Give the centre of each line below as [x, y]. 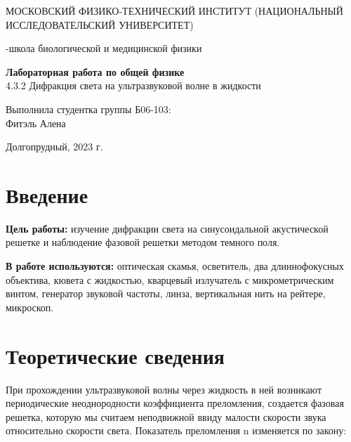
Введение [47, 194]
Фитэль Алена [36, 123]
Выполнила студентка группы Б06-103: [88, 109]
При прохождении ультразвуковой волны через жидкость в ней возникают [164, 389]
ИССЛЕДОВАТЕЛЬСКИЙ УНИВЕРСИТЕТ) [100, 24]
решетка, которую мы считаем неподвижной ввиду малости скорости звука [166, 416]
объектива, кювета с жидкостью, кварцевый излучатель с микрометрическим [170, 279]
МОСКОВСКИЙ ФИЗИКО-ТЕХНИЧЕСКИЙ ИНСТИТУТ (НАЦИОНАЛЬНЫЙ [174, 11]
